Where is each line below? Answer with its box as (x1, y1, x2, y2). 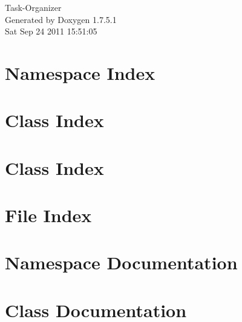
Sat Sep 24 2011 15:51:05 (5, 25, 97, 38)
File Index (5, 203, 92, 228)
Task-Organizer (5, 1, 62, 13)
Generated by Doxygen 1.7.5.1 (5, 13, 117, 25)
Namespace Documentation (5, 250, 238, 275)
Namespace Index (5, 60, 155, 85)
